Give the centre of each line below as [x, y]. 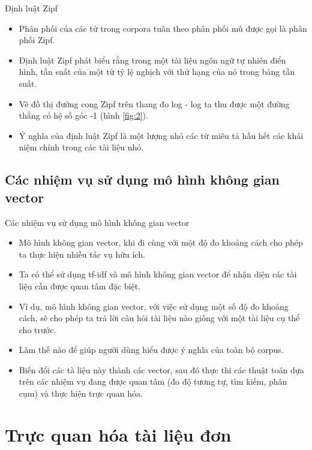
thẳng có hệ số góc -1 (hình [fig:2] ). [83, 115]
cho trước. [37, 329]
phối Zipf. [37, 40]
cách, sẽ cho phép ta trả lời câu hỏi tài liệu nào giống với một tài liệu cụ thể [159, 318]
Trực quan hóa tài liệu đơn [118, 434]
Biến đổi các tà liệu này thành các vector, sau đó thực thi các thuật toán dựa [161, 369]
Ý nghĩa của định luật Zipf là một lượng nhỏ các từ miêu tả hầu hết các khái [161, 135]
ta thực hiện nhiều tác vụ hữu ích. [82, 254]
